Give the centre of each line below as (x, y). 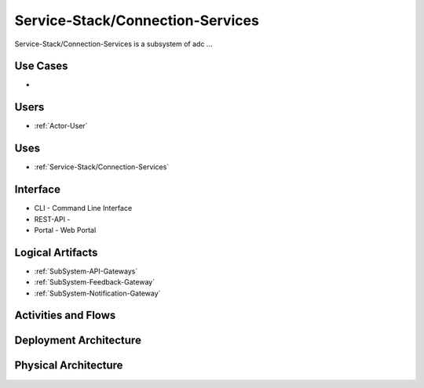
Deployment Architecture (78, 341)
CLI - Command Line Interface (83, 209)
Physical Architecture (69, 366)
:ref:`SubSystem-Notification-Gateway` (97, 293)
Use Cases (41, 66)
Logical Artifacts (56, 252)
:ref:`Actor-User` (61, 126)
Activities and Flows (65, 315)
